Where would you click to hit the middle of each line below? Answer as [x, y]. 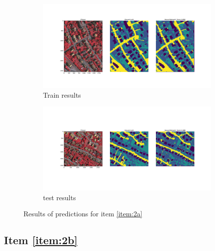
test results [60, 197]
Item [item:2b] [41, 240]
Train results [62, 94]
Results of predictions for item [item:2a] [83, 214]
